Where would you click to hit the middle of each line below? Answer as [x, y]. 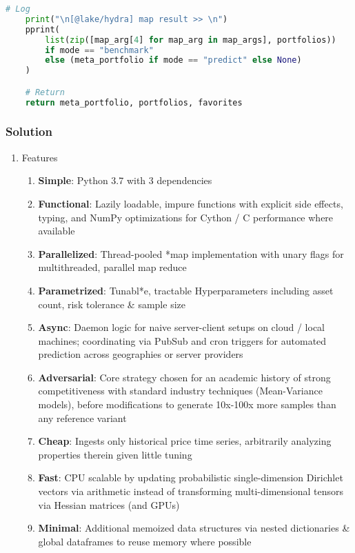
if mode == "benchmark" [99, 50]
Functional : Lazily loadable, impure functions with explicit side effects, [191, 203]
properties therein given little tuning [115, 454]
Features [40, 157]
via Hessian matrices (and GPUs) [109, 504]
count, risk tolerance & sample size [112, 304]
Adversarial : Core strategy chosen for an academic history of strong [184, 377]
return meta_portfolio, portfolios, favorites [134, 102]
